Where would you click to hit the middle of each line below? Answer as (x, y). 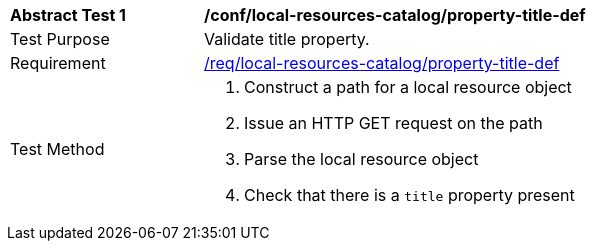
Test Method (57, 149)
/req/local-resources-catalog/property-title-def (382, 63)
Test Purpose (60, 39)
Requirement (58, 63)
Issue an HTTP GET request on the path (393, 123)
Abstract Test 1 (68, 15)
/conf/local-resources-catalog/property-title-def (395, 15)
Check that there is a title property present (409, 195)
